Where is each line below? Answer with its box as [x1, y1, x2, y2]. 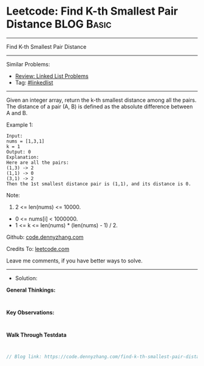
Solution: [15, 274, 38, 281]
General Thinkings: [6, 286, 56, 294]
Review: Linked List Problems [15, 72, 89, 80]
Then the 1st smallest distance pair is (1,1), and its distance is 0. [6, 181, 191, 187]
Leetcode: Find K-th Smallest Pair [6, 4, 178, 18]
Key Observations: [6, 309, 55, 316]
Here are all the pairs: [6, 160, 69, 166]
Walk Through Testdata [6, 331, 67, 339]
